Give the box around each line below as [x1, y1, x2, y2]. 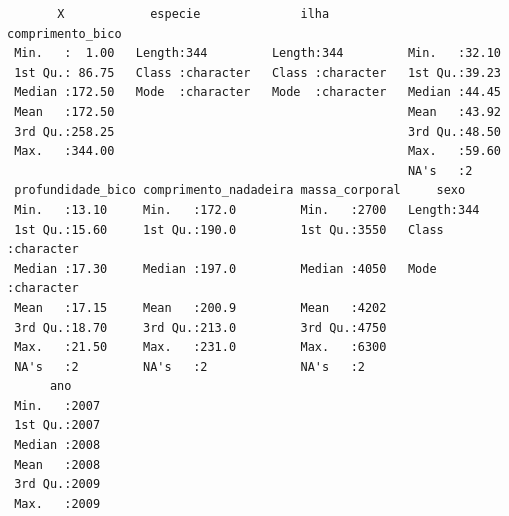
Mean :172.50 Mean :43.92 [14, 104, 501, 119]
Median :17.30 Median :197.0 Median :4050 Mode [14, 261, 437, 276]
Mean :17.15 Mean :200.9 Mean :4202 [14, 300, 387, 315]
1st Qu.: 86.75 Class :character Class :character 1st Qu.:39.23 [14, 65, 501, 80]
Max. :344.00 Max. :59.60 [14, 144, 501, 159]
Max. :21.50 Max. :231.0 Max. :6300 [14, 340, 387, 355]
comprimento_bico [7, 26, 122, 41]
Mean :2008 [14, 457, 101, 472]
